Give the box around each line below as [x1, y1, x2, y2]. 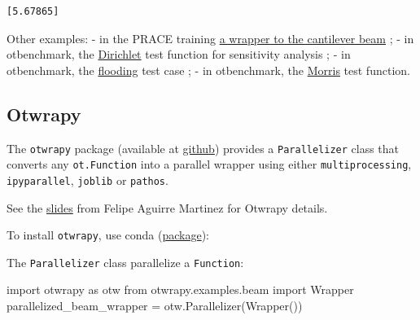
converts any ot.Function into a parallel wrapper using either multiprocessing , [7, 156, 412, 173]
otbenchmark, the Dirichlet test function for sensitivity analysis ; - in [7, 46, 351, 63]
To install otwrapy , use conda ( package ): [7, 226, 210, 243]
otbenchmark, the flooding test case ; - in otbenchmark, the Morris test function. [7, 61, 410, 78]
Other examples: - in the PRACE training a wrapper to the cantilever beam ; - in [7, 29, 414, 46]
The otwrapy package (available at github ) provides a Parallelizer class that [7, 139, 400, 156]
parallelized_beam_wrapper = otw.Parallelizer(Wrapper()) [7, 297, 303, 314]
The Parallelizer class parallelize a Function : [7, 253, 244, 270]
